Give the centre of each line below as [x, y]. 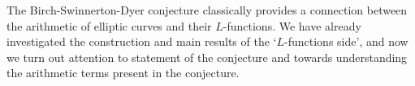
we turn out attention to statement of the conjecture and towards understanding [207, 57]
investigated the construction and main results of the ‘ [142, 41]
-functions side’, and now [346, 41]
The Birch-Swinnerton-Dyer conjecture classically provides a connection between [207, 10]
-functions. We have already [292, 25]
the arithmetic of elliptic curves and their [109, 25]
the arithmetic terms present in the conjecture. [123, 73]
